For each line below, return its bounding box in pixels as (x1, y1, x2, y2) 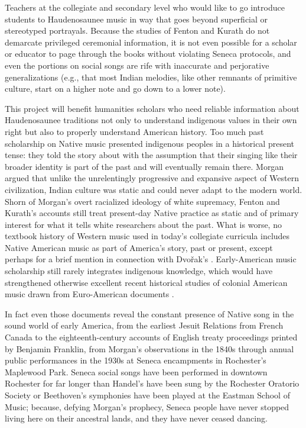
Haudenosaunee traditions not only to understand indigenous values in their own (5, 114, 297, 126)
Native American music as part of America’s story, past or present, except (5, 241, 273, 253)
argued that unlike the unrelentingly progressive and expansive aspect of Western (5, 172, 299, 184)
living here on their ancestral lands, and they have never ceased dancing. (5, 412, 268, 424)
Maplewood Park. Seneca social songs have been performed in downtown (5, 365, 268, 378)
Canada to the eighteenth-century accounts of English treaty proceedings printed (5, 331, 298, 343)
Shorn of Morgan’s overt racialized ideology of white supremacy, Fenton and (5, 195, 280, 207)
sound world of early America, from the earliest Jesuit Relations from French (5, 319, 284, 332)
